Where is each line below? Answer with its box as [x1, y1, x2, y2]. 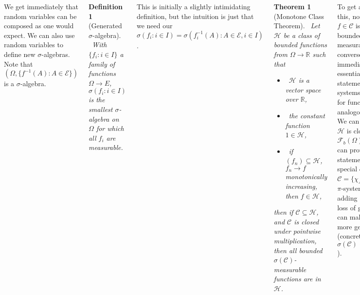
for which [96, 123, 124, 133]
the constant [288, 110, 325, 120]
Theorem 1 [273, 1, 311, 11]
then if [273, 207, 293, 217]
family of [89, 58, 115, 69]
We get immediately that [4, 1, 78, 11]
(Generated [89, 20, 122, 31]
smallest [89, 104, 113, 114]
